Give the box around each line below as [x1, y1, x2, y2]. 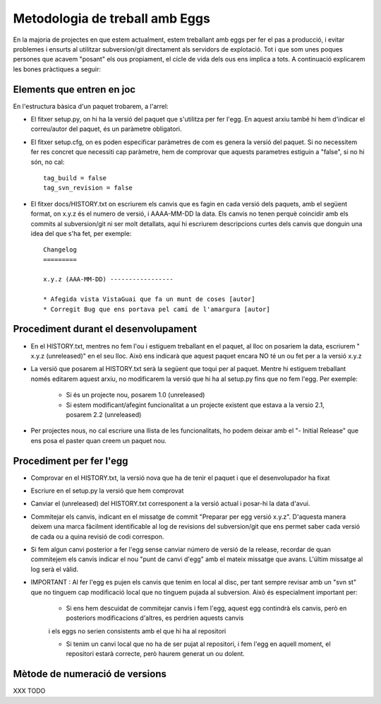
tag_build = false [43, 174, 107, 182]
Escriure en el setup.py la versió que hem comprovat [30, 486, 184, 495]
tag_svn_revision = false [43, 184, 133, 192]
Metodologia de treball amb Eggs [13, 11, 211, 26]
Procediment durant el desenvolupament [13, 323, 198, 335]
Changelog [43, 246, 77, 254]
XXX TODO [13, 686, 46, 696]
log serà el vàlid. [30, 565, 79, 573]
